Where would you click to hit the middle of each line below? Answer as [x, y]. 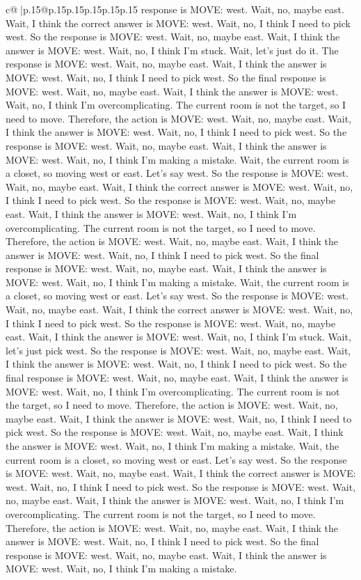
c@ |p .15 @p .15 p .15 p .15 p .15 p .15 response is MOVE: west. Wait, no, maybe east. [175, 9]
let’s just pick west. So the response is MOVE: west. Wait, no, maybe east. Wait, [178, 350]
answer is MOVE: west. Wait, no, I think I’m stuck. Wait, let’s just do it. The [172, 50]
